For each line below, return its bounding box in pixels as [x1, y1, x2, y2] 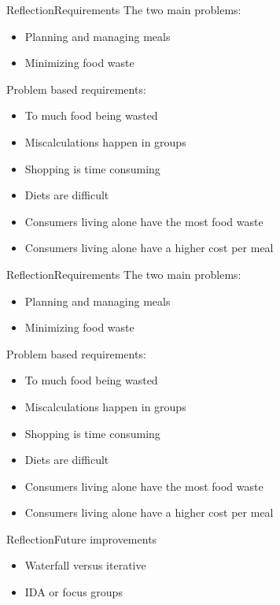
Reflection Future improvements [6, 530, 157, 547]
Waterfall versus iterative [24, 557, 146, 573]
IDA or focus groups [24, 584, 123, 600]
